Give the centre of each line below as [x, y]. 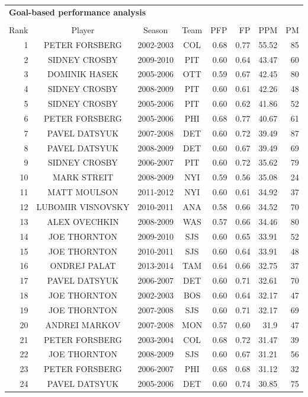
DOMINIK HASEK [83, 74]
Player [83, 29]
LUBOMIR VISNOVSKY [83, 206]
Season [156, 29]
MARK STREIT [83, 177]
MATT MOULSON [83, 192]
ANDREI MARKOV [83, 324]
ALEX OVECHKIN [83, 221]
